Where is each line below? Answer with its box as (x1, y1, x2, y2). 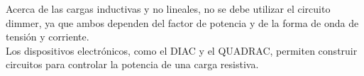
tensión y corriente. (6, 29, 89, 44)
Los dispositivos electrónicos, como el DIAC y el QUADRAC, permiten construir (6, 43, 358, 58)
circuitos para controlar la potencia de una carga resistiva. (6, 57, 259, 72)
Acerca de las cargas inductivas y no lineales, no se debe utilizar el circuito (6, 1, 331, 16)
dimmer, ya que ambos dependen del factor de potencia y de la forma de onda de (6, 15, 359, 30)
